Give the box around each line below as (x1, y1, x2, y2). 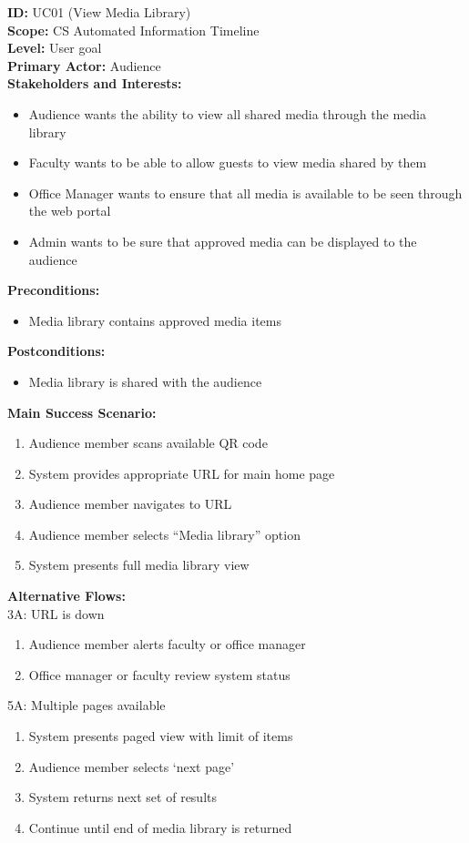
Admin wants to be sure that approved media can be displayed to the (28, 231, 417, 250)
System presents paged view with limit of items (28, 726, 293, 746)
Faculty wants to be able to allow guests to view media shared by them (28, 153, 427, 172)
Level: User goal (7, 38, 102, 57)
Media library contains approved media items (28, 310, 281, 330)
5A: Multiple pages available (7, 696, 166, 715)
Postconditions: (7, 341, 106, 361)
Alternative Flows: (7, 586, 126, 605)
